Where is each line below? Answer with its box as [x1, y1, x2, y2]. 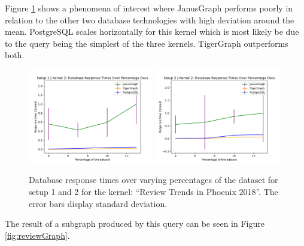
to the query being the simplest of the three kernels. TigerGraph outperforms [5, 37, 288, 49]
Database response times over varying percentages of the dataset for [29, 173, 278, 186]
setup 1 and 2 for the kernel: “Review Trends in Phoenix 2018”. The [29, 185, 278, 197]
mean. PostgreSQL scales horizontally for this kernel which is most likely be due [5, 25, 299, 38]
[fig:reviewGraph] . [5, 229, 70, 241]
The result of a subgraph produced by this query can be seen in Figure [5, 217, 265, 230]
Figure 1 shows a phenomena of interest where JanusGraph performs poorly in [5, 2, 293, 14]
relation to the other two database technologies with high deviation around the [5, 13, 294, 26]
